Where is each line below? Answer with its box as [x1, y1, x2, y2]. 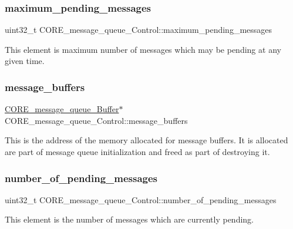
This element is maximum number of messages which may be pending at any [5, 43, 281, 55]
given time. [5, 55, 45, 67]
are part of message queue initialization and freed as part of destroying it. [5, 146, 270, 157]
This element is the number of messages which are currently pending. [5, 213, 254, 225]
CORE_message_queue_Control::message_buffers [5, 114, 188, 126]
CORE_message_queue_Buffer [5, 103, 119, 115]
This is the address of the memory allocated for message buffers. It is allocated [5, 134, 288, 146]
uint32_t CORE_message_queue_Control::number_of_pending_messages [5, 193, 277, 206]
